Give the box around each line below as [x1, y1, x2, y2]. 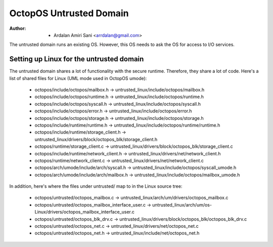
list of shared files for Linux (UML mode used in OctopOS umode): [9, 75, 147, 81]
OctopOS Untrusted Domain [9, 8, 129, 19]
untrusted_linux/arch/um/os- [152, 201, 212, 208]
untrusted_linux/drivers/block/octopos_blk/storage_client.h [34, 136, 158, 142]
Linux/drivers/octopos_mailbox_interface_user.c [34, 209, 135, 215]
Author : [9, 25, 26, 31]
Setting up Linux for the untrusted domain [9, 55, 144, 63]
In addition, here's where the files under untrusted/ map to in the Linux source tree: [9, 183, 183, 189]
